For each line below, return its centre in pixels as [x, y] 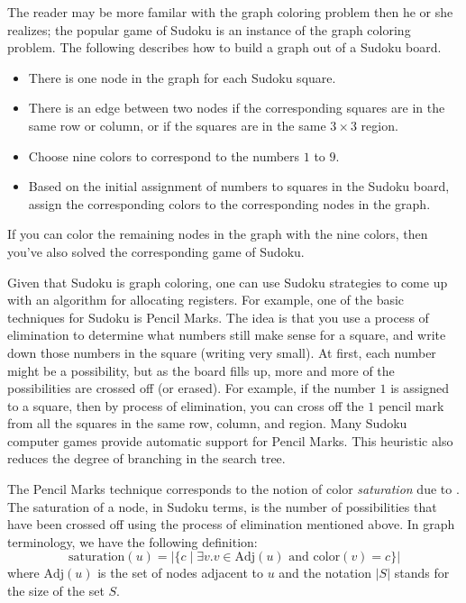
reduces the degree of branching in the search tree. [146, 458]
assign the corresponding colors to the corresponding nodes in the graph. [229, 203]
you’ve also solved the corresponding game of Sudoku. [156, 251]
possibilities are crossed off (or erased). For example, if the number [192, 388]
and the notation [325, 573]
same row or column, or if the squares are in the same [177, 125]
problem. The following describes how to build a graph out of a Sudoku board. [224, 47]
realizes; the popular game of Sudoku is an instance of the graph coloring [209, 29]
